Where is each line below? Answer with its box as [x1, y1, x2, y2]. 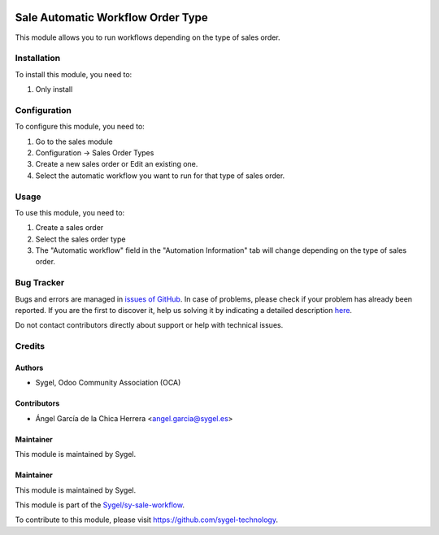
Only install [35, 85, 73, 94]
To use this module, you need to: [15, 207, 125, 217]
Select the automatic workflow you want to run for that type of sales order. [35, 171, 285, 181]
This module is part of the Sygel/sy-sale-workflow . [15, 500, 185, 510]
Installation [15, 53, 61, 64]
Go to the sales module [35, 137, 113, 146]
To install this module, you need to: [15, 69, 133, 79]
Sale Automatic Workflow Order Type [15, 11, 209, 24]
